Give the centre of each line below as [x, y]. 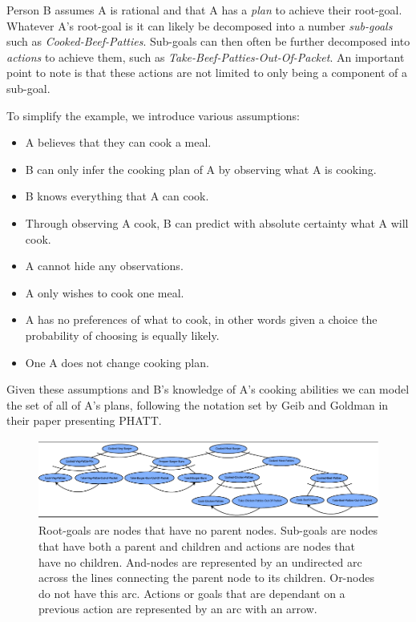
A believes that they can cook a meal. [118, 142]
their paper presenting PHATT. [84, 420]
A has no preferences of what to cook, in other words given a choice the [201, 319]
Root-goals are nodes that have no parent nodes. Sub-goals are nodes [208, 530]
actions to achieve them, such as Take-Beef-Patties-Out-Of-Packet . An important [206, 57]
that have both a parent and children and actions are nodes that [197, 546]
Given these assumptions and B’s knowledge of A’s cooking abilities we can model [208, 389]
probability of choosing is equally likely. [122, 335]
